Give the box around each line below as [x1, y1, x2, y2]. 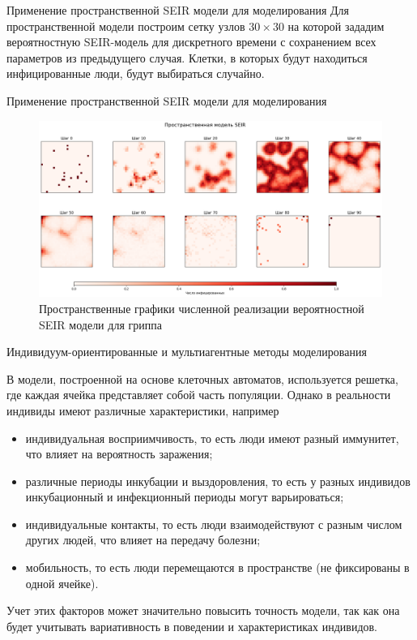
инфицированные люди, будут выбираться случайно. [6, 65, 265, 82]
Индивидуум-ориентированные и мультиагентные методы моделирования [6, 343, 367, 360]
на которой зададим [287, 17, 385, 34]
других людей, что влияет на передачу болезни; [25, 531, 261, 548]
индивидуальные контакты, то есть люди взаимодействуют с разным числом [25, 515, 402, 532]
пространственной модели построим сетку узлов [6, 17, 245, 34]
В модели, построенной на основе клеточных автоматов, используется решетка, [6, 370, 398, 387]
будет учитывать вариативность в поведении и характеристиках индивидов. [6, 617, 378, 634]
